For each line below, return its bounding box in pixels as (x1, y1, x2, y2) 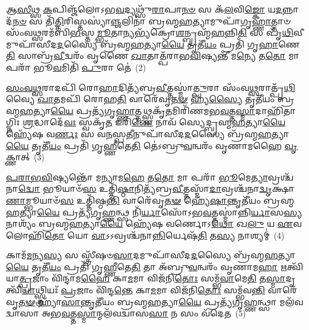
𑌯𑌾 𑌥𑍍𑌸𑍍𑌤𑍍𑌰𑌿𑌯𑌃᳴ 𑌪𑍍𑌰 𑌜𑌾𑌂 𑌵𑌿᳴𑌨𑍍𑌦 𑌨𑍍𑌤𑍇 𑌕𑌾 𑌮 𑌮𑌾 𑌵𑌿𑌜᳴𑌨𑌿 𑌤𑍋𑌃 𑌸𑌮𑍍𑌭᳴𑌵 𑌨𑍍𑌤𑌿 (22, 284, 265, 296)
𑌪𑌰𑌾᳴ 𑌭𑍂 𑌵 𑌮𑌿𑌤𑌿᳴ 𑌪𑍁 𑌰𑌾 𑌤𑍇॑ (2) (6, 61, 146, 73)
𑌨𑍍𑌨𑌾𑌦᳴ (282, 3, 299, 15)
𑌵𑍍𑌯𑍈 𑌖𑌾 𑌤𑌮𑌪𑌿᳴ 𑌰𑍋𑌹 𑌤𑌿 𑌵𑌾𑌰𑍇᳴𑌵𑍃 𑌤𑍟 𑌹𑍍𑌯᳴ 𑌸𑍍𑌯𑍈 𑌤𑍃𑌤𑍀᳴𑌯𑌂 (6, 93, 275, 105)
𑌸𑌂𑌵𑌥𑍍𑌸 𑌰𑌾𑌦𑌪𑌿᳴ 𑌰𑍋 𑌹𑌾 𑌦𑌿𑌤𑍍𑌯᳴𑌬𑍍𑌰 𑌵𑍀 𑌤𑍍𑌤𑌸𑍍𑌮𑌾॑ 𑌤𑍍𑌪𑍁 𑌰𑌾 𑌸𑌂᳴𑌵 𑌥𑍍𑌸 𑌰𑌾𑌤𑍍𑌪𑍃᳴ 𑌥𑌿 (6, 81, 295, 93)
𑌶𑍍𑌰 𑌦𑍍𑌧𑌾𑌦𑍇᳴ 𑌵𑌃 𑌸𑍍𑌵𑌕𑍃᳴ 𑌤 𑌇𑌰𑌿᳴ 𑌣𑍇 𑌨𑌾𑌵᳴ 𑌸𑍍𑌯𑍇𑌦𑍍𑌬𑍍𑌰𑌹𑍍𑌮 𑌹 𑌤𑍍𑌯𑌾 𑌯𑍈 (22, 116, 286, 128)
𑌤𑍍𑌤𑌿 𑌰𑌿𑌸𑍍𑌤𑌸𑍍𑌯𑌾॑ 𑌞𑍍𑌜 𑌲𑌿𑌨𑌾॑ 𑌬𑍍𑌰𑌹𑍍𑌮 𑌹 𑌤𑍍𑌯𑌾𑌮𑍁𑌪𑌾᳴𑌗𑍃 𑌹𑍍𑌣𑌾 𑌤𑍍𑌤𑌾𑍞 (55, 14, 291, 27)
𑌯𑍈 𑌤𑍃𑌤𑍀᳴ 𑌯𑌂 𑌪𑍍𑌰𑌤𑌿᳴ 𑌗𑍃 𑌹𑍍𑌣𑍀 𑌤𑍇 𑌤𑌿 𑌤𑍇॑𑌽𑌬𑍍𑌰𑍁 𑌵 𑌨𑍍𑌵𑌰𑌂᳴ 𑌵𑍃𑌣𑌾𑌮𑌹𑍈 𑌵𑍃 (6, 139, 298, 151)
